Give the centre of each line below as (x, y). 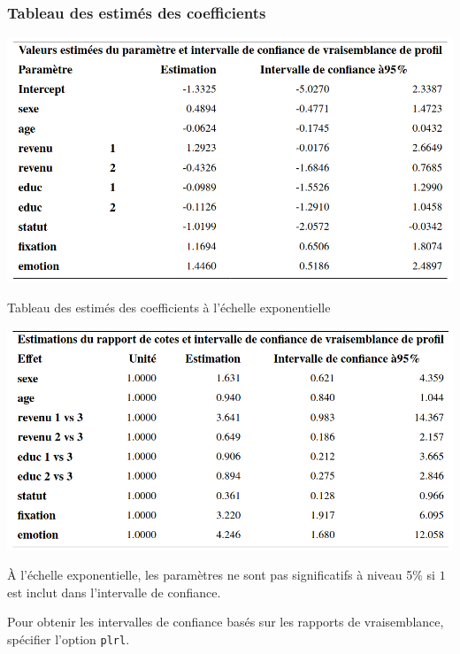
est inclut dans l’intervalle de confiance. (114, 592)
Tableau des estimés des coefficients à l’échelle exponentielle (169, 307)
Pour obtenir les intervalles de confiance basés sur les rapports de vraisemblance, (226, 622)
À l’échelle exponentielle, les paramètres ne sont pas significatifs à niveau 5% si (221, 575)
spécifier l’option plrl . (69, 639)
